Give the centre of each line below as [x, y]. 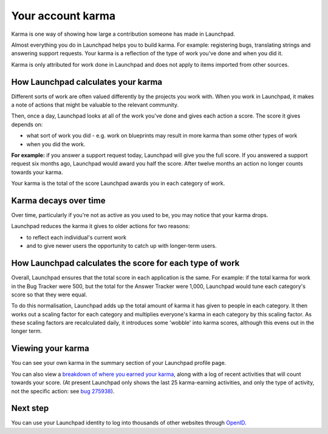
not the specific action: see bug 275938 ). [63, 391]
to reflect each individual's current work [77, 237]
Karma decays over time [58, 200]
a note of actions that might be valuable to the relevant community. [95, 105]
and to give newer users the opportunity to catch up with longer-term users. [121, 246]
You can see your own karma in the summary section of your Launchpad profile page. [119, 363]
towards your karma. [37, 172]
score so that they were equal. [49, 295]
